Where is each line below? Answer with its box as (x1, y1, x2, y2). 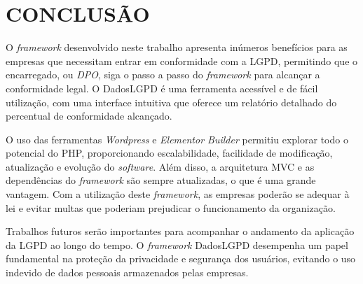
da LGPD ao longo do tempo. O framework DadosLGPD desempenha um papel (6, 237, 348, 252)
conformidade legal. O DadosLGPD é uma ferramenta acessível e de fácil (6, 80, 318, 95)
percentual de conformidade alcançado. (6, 108, 172, 123)
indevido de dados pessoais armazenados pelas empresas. (6, 265, 249, 280)
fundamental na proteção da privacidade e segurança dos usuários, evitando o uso (6, 251, 356, 266)
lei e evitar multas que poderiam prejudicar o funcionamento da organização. (6, 200, 336, 215)
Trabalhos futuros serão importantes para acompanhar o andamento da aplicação (6, 224, 355, 239)
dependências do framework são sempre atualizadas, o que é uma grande (6, 173, 316, 187)
